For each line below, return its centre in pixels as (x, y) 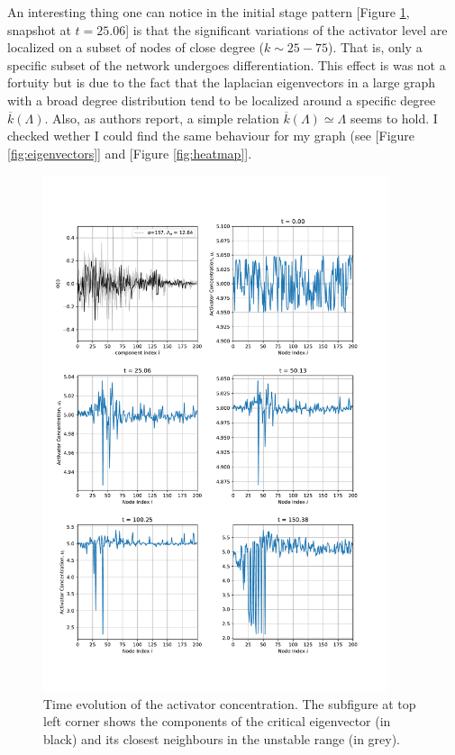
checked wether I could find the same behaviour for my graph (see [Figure (211, 136)
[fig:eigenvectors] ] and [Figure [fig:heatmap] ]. (130, 153)
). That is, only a (375, 47)
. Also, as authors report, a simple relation (162, 118)
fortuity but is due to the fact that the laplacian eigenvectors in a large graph (222, 82)
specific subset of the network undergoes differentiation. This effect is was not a (227, 64)
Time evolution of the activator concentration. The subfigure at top (230, 703)
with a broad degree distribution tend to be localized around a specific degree (222, 100)
